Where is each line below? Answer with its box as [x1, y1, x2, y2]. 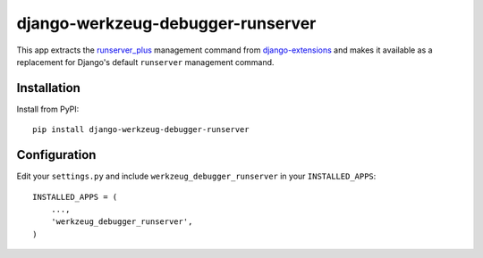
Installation [16, 80, 80, 96]
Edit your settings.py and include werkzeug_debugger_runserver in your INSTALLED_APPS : [16, 171, 377, 182]
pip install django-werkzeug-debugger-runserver [32, 125, 250, 135]
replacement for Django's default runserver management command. [16, 56, 275, 67]
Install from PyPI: [16, 104, 80, 114]
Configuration [16, 147, 97, 162]
